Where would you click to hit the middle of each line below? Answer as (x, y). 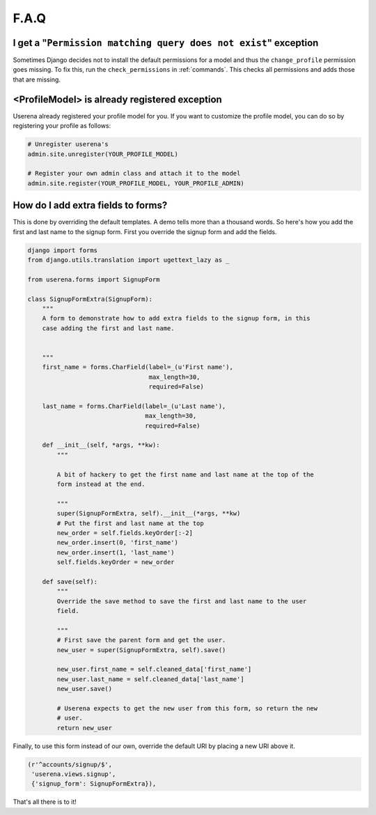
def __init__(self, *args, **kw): (101, 445)
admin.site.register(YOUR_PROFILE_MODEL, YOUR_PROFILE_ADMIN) (136, 183)
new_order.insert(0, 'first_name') (118, 543)
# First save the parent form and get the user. (141, 640)
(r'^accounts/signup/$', (70, 764)
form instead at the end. (101, 484)
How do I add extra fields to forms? (90, 205)
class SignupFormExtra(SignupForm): (90, 299)
